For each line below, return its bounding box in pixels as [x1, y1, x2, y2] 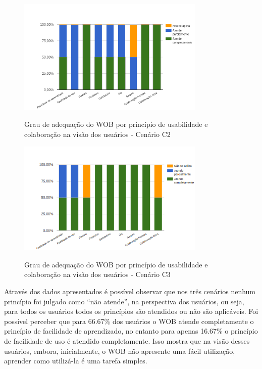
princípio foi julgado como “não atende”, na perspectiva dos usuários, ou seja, [4, 296, 244, 306]
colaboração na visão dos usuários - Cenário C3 [24, 269, 171, 280]
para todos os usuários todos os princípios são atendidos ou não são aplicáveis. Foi [4, 306, 258, 316]
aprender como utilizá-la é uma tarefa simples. [4, 355, 147, 366]
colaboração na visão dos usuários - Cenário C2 [24, 128, 171, 139]
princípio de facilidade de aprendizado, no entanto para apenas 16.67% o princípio [4, 326, 258, 336]
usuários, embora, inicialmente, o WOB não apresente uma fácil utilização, [4, 345, 235, 356]
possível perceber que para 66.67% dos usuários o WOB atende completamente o [4, 315, 254, 326]
